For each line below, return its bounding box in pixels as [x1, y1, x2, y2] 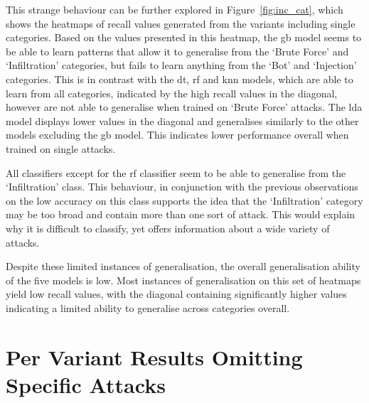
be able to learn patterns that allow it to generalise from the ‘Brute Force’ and [6, 43, 349, 58]
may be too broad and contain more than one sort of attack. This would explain [6, 207, 355, 222]
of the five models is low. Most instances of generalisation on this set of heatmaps [6, 272, 361, 287]
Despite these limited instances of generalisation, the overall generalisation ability [6, 259, 360, 274]
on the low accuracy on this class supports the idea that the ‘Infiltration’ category [6, 193, 363, 208]
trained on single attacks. [6, 141, 116, 156]
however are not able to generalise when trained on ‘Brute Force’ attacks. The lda [6, 100, 363, 114]
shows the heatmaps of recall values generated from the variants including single [6, 16, 355, 31]
